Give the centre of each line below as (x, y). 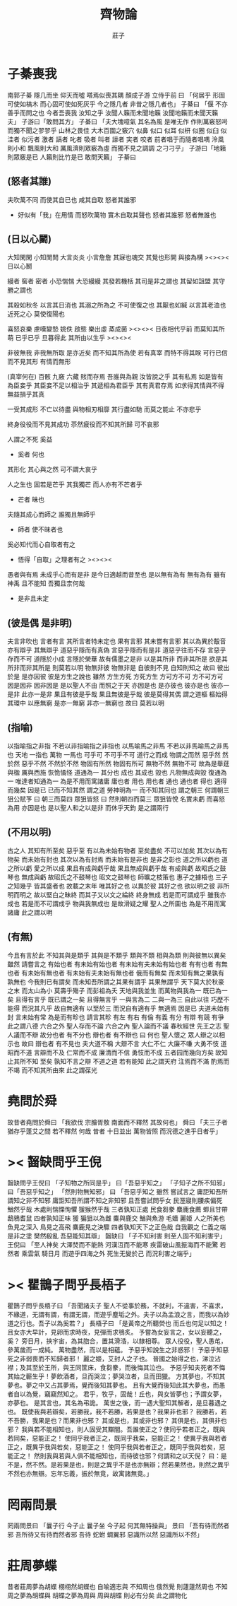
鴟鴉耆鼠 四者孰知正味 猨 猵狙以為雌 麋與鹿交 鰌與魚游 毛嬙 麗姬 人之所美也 (116, 1218)
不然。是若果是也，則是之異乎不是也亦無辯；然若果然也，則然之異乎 (130, 1465)
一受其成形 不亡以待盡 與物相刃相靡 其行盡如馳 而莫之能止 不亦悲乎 (104, 409)
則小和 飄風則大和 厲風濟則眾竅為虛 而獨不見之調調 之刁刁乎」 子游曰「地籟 (117, 148)
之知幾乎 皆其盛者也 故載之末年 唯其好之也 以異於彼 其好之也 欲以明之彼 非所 (119, 886)
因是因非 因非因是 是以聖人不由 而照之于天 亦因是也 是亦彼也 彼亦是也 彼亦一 (119, 686)
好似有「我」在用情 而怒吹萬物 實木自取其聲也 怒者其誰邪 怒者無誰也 (117, 215)
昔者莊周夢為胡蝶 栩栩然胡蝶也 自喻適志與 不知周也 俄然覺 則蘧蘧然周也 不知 (117, 1587)
